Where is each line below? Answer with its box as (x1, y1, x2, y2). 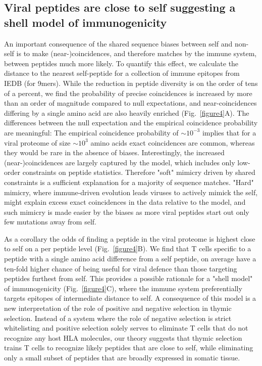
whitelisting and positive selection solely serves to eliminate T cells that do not (4, 323, 248, 333)
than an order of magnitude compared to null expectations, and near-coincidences (4, 98, 257, 108)
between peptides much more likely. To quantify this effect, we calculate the (4, 58, 239, 68)
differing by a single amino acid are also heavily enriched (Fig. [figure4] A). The (4, 107, 249, 118)
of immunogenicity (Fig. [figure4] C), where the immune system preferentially (4, 283, 242, 293)
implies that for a (202, 127, 256, 138)
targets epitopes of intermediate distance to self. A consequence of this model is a (4, 293, 256, 303)
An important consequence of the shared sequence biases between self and (4, 38, 233, 49)
